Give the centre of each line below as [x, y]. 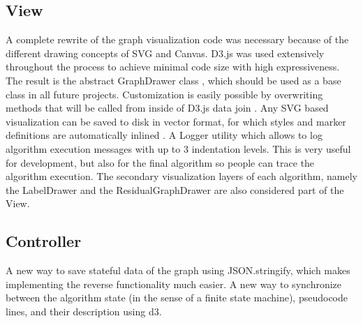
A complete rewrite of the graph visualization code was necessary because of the [177, 39]
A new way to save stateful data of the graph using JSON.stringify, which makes [178, 270]
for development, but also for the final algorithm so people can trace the [160, 162]
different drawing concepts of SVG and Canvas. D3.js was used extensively [165, 53]
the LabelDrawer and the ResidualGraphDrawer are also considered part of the [175, 189]
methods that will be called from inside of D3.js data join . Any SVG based [167, 108]
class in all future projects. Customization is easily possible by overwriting [164, 94]
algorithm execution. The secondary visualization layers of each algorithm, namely [181, 176]
